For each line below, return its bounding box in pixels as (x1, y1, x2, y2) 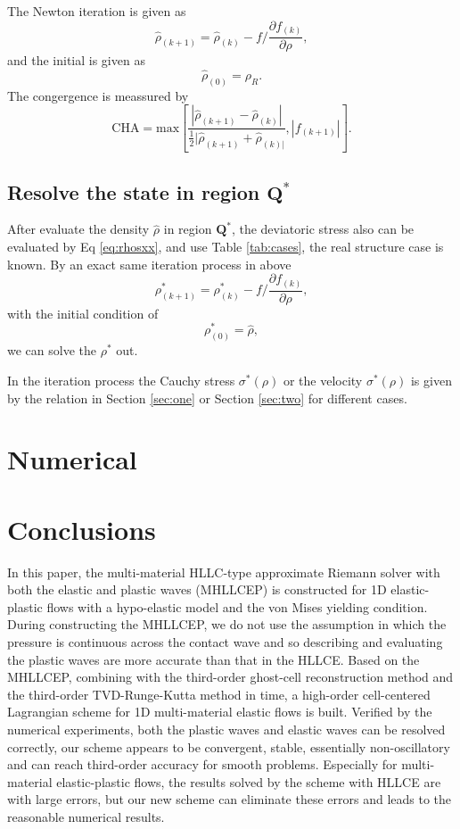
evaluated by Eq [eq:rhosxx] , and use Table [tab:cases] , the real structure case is (7, 237, 444, 256)
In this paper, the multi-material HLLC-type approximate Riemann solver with (7, 562, 440, 581)
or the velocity (283, 370, 363, 389)
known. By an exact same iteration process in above (7, 254, 292, 273)
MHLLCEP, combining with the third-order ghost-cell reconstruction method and (7, 667, 454, 686)
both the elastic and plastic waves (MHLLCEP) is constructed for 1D (7, 580, 387, 599)
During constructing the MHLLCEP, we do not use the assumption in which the (7, 615, 447, 634)
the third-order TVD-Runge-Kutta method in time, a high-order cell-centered (7, 684, 431, 703)
